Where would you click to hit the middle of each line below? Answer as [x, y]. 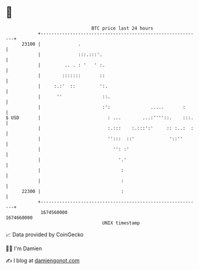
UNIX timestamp [121, 223]
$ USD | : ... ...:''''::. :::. [100, 118]
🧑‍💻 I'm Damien [24, 248]
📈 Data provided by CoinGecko [45, 235]
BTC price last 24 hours [122, 28]
